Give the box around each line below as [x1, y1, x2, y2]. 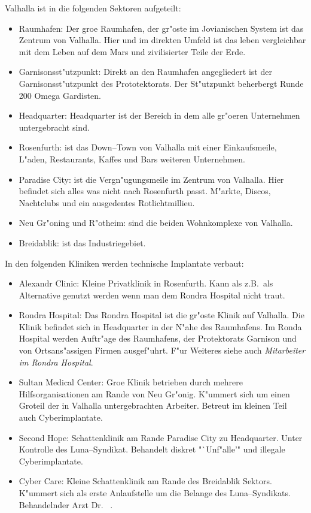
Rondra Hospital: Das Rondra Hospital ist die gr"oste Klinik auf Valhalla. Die [19, 309, 304, 321]
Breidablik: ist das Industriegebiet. [19, 236, 146, 249]
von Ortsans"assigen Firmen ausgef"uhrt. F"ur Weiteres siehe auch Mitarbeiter [19, 344, 306, 357]
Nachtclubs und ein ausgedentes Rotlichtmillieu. [19, 196, 195, 209]
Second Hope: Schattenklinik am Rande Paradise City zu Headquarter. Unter [19, 431, 303, 443]
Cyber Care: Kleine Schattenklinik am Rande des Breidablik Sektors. [19, 475, 272, 487]
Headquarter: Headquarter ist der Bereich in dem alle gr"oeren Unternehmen [19, 109, 300, 122]
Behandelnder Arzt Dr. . [19, 498, 113, 511]
